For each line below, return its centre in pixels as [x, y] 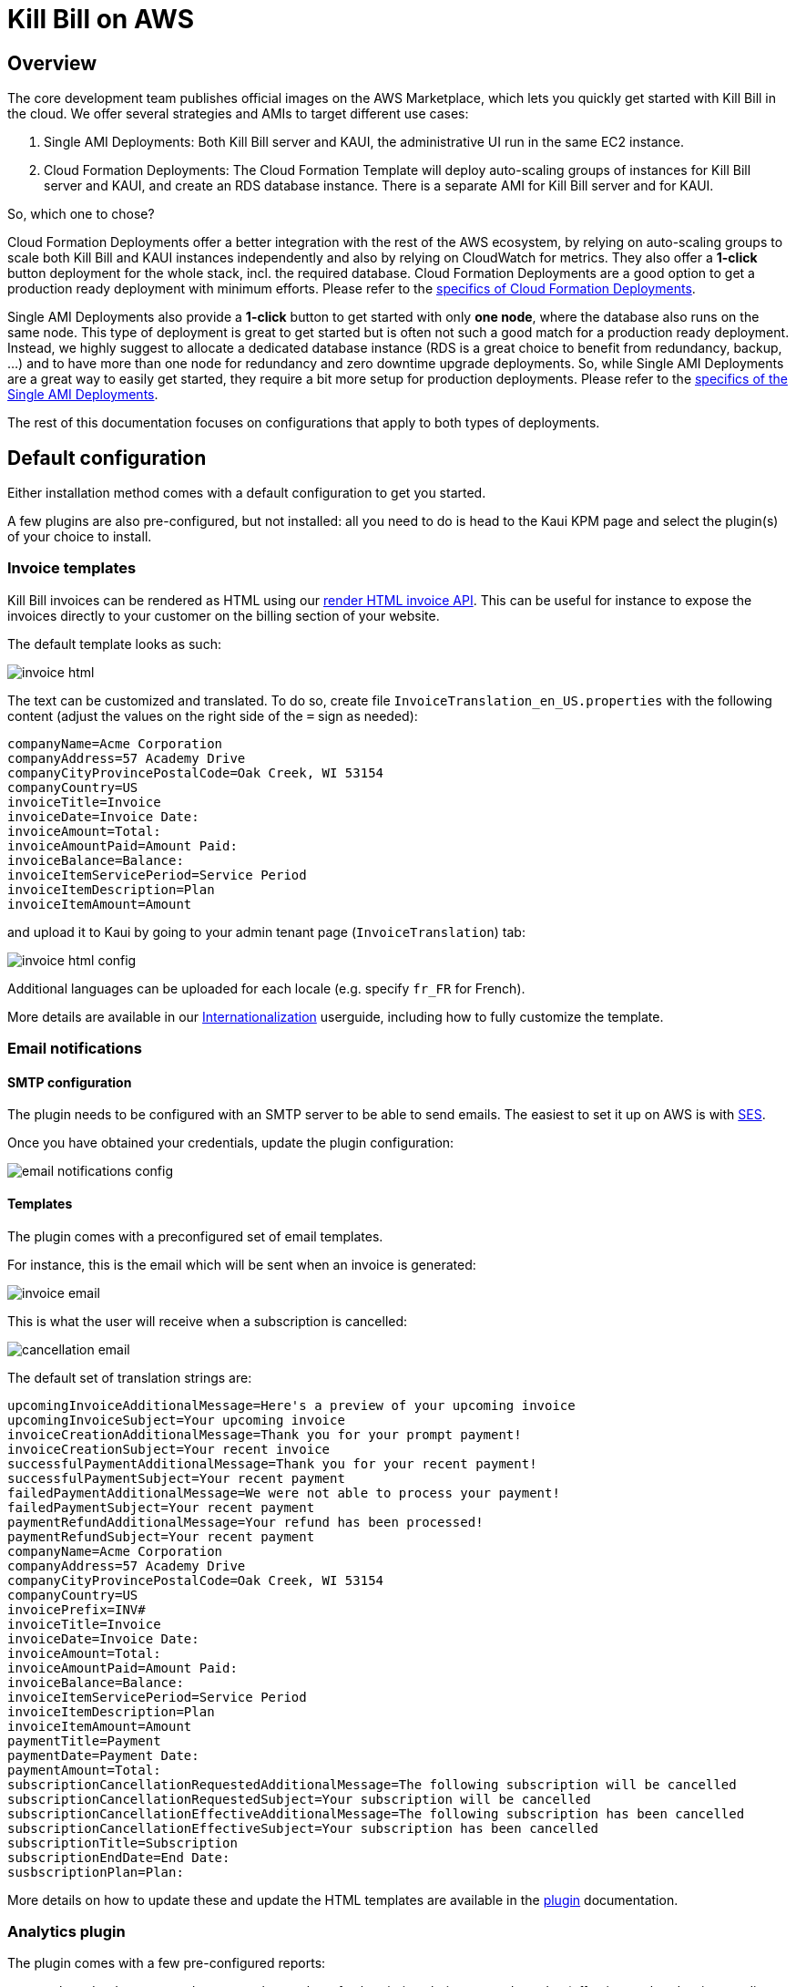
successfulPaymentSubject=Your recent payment [176, 1478]
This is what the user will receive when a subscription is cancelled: [208, 1321]
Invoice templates [72, 568]
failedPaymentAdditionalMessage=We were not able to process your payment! [284, 1493]
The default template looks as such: [114, 643]
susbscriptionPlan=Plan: [96, 1872]
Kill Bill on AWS [101, 19]
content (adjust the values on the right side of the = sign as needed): [213, 716]
